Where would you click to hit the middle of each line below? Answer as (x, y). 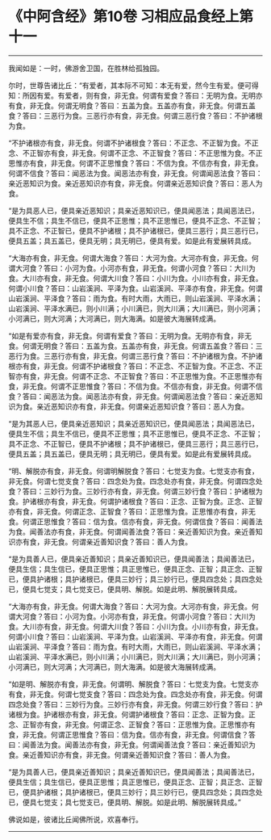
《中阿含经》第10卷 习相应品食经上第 (131, 17)
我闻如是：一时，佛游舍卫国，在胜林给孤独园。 (86, 68)
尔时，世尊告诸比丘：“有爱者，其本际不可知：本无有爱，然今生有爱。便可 (130, 85)
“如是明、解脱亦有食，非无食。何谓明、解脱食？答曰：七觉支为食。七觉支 (130, 684)
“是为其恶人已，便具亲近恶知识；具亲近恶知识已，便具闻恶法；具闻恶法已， (134, 423)
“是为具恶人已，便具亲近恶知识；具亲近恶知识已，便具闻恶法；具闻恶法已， (134, 210)
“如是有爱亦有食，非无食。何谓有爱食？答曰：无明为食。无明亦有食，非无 (130, 335)
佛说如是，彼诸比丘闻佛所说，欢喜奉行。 (75, 819)
